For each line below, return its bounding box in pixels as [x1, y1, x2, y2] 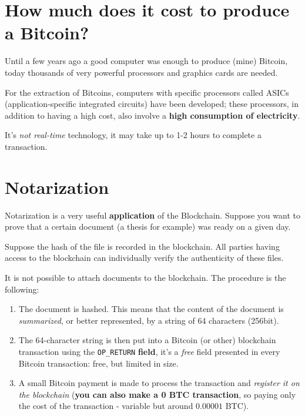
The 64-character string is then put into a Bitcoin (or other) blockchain [18, 334, 276, 346]
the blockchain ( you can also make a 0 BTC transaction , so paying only [18, 388, 296, 400]
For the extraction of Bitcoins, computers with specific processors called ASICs [5, 86, 289, 98]
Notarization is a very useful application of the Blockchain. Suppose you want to [5, 209, 300, 221]
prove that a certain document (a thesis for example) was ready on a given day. [5, 220, 291, 233]
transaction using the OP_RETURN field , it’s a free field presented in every [18, 345, 280, 357]
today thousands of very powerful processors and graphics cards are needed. [5, 66, 278, 78]
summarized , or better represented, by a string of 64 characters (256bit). [18, 314, 279, 326]
